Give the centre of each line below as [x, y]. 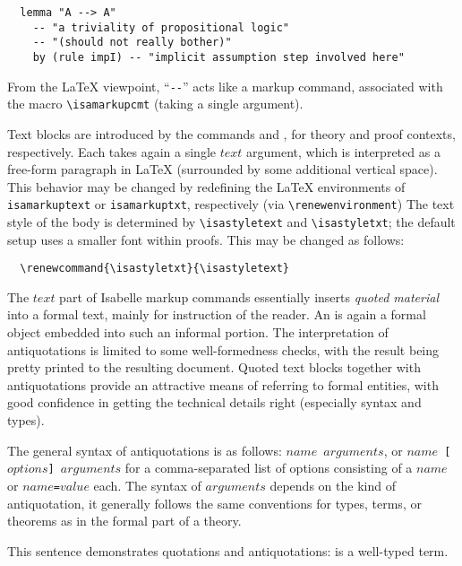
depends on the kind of [333, 485]
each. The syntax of [147, 485]
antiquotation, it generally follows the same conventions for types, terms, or [214, 503]
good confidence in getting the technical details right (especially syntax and [214, 402]
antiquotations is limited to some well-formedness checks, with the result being [223, 349]
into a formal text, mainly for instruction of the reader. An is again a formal [217, 314]
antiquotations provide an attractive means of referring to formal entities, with [223, 384]
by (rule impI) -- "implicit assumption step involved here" [218, 57]
